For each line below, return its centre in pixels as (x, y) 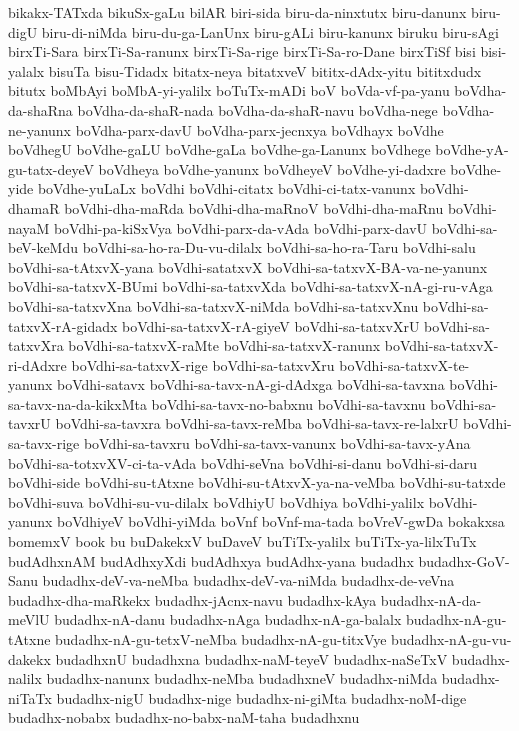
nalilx (25, 678)
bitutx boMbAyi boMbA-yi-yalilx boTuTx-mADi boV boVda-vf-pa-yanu (229, 90)
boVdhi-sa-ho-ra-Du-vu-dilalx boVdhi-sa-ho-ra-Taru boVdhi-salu (279, 247)
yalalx (26, 70)
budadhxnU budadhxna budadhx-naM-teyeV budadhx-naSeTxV (251, 658)
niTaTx (30, 697)
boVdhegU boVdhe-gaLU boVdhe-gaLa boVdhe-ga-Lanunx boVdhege (219, 149)
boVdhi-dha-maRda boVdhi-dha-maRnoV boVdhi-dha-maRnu (254, 207)
